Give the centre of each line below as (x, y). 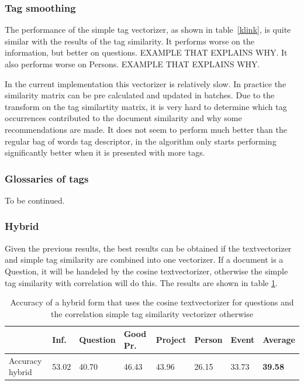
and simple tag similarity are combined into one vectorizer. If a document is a (144, 259)
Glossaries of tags (47, 178)
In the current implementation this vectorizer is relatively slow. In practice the (146, 83)
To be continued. (35, 200)
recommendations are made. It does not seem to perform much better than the (146, 129)
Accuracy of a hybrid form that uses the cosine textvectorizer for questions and (152, 302)
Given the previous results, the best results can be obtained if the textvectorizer (148, 248)
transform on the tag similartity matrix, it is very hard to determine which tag (146, 106)
